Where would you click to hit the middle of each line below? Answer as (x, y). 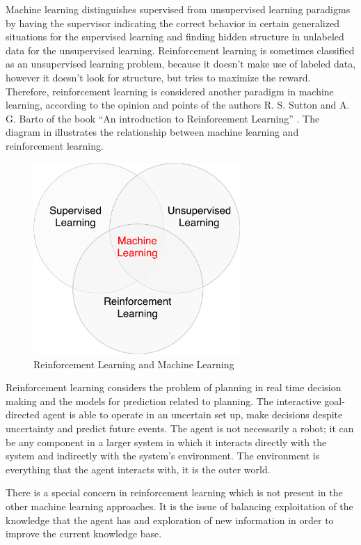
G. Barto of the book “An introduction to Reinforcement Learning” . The (163, 118)
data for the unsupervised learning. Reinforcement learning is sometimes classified (180, 50)
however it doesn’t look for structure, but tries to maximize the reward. (158, 77)
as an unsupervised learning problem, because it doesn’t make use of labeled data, (181, 64)
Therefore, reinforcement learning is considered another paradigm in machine (170, 91)
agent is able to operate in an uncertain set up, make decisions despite (193, 414)
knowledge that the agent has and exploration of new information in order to (170, 520)
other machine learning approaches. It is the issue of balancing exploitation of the (179, 506)
